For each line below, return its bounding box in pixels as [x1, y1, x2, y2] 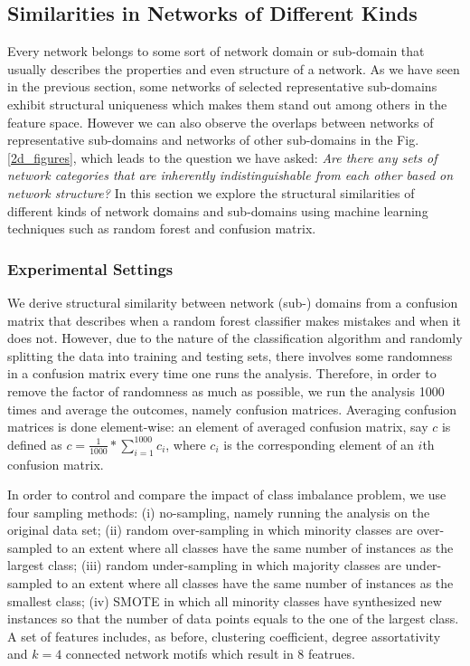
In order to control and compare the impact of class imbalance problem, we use [7, 485, 446, 504]
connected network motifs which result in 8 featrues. [65, 644, 355, 663]
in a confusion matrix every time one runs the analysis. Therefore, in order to [7, 364, 437, 383]
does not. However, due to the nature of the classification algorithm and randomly [7, 328, 463, 347]
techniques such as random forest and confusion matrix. [7, 219, 316, 238]
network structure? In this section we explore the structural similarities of [7, 183, 415, 202]
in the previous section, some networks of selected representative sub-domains [7, 77, 437, 96]
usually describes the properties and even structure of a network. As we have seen [7, 59, 460, 78]
